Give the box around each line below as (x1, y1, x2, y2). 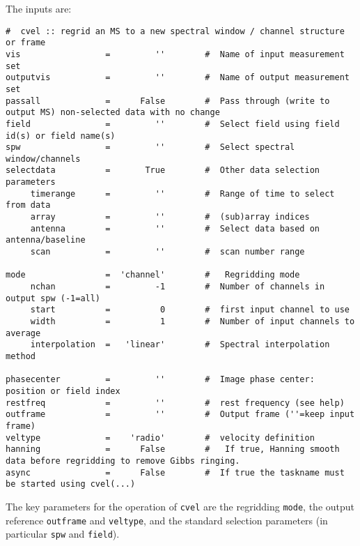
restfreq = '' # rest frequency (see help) (6, 397, 345, 408)
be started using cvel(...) (6, 479, 136, 490)
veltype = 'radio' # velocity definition (6, 432, 315, 443)
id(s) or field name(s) (6, 130, 116, 141)
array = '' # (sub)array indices (30, 212, 310, 222)
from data (6, 200, 51, 211)
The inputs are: (6, 1, 72, 15)
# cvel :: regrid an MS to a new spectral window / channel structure (6, 26, 345, 36)
